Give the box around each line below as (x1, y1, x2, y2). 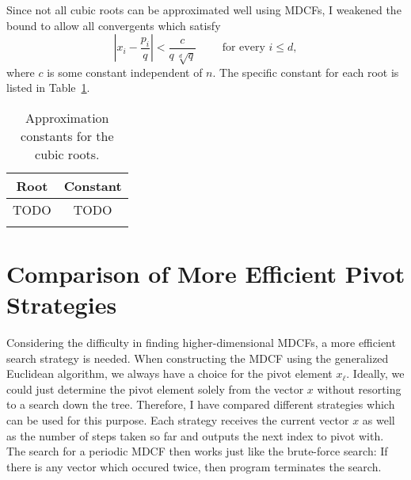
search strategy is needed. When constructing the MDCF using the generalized (6, 349, 389, 366)
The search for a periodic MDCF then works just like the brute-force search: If (6, 443, 388, 459)
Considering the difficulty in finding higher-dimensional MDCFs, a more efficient (6, 334, 396, 351)
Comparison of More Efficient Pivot (6, 257, 405, 289)
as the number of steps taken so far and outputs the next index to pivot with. (6, 427, 384, 444)
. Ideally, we (346, 365, 405, 382)
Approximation (25, 108, 109, 127)
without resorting (317, 380, 401, 397)
